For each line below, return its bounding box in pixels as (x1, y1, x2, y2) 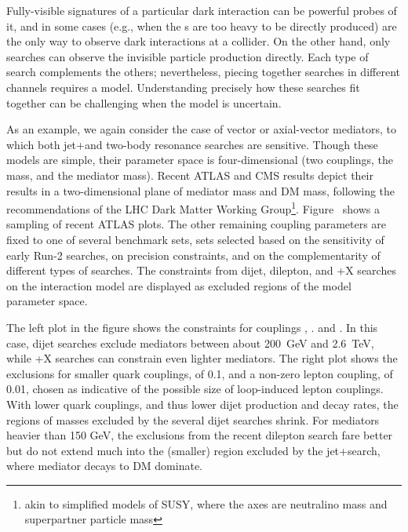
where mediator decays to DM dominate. (6, 457, 202, 474)
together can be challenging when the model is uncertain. (6, 94, 282, 111)
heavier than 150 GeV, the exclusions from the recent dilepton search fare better (6, 427, 393, 443)
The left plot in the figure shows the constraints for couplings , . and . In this (6, 319, 378, 335)
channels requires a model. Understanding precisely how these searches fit (6, 78, 360, 95)
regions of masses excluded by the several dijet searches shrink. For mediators (6, 411, 380, 428)
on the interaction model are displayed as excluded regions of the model (6, 277, 352, 293)
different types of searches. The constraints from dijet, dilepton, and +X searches (6, 262, 396, 279)
